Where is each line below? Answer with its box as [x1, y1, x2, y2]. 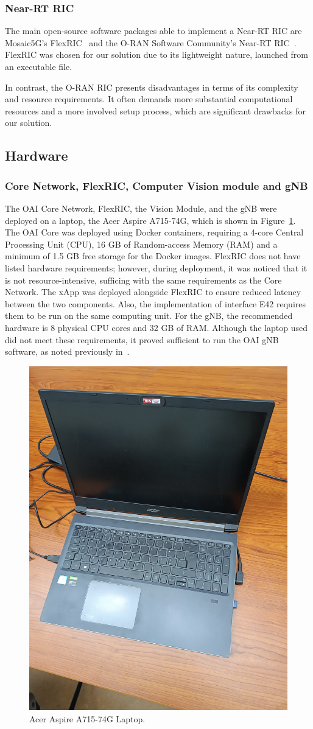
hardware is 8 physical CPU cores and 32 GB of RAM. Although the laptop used [5, 321, 308, 333]
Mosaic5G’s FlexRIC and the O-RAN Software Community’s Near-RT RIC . [5, 36, 297, 49]
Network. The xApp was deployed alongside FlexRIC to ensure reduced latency [5, 285, 301, 298]
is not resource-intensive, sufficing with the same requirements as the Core [5, 273, 282, 286]
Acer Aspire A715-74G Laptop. [29, 712, 146, 725]
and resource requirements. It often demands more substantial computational [5, 92, 293, 105]
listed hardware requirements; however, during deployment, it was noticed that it [5, 261, 308, 274]
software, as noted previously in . [5, 345, 130, 358]
